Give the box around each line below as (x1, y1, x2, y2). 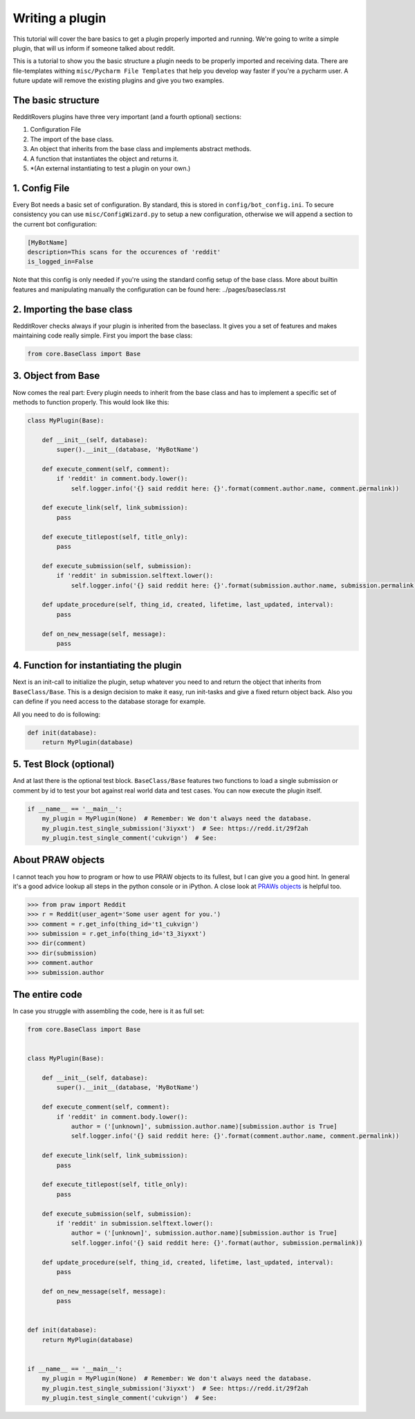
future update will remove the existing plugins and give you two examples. (12, 76, 224, 85)
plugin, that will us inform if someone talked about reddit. (12, 44, 176, 52)
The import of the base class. (30, 135, 114, 143)
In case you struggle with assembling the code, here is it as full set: (12, 1007, 205, 1015)
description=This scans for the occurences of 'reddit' (27, 248, 221, 256)
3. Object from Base (12, 370, 100, 382)
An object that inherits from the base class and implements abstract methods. (30, 145, 252, 153)
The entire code (12, 989, 83, 1001)
